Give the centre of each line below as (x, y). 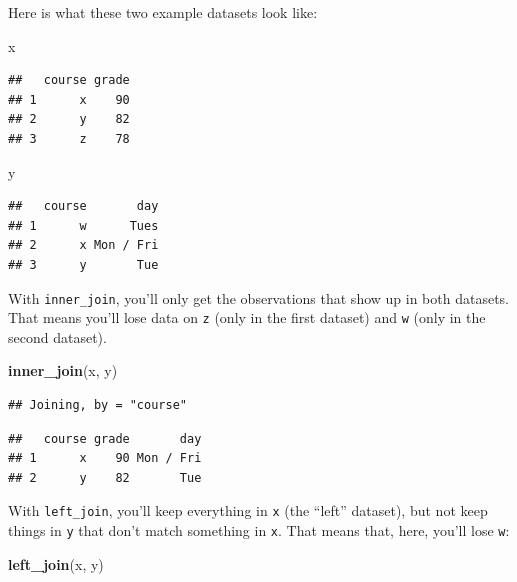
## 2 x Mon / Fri (83, 245)
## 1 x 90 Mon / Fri (105, 458)
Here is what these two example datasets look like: (163, 12)
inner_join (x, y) (63, 370)
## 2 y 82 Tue (105, 477)
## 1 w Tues (83, 225)
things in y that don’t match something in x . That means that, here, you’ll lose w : (259, 530)
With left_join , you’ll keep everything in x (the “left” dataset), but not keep (248, 510)
